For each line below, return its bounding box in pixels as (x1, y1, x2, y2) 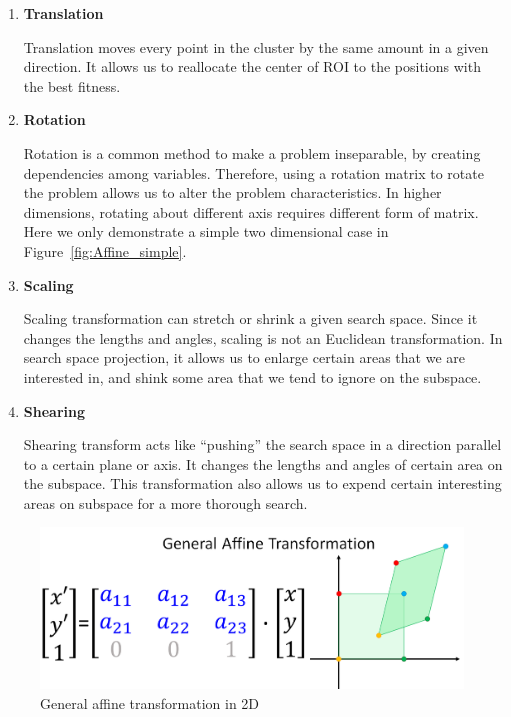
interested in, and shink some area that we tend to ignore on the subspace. (23, 366, 482, 387)
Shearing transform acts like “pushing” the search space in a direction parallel (23, 434, 502, 455)
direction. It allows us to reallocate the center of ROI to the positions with (23, 56, 481, 77)
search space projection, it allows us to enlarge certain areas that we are (23, 347, 465, 368)
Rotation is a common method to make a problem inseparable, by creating (23, 142, 481, 163)
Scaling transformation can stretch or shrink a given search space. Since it (23, 308, 478, 329)
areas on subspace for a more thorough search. (23, 492, 308, 513)
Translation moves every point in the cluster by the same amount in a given (23, 36, 489, 57)
